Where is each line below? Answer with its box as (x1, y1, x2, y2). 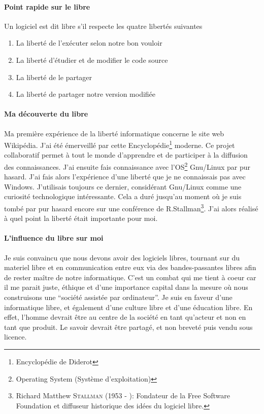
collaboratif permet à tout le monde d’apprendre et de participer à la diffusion (4, 149, 248, 160)
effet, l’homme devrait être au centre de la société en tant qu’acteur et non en (4, 312, 246, 322)
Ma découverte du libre (4, 108, 88, 119)
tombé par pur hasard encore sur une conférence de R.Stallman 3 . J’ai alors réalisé (4, 202, 258, 213)
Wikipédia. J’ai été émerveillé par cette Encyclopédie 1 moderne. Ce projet (4, 138, 235, 150)
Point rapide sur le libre (4, 1, 90, 12)
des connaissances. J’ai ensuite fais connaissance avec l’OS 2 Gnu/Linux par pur (4, 160, 250, 172)
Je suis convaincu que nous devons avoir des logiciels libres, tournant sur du (4, 252, 240, 262)
